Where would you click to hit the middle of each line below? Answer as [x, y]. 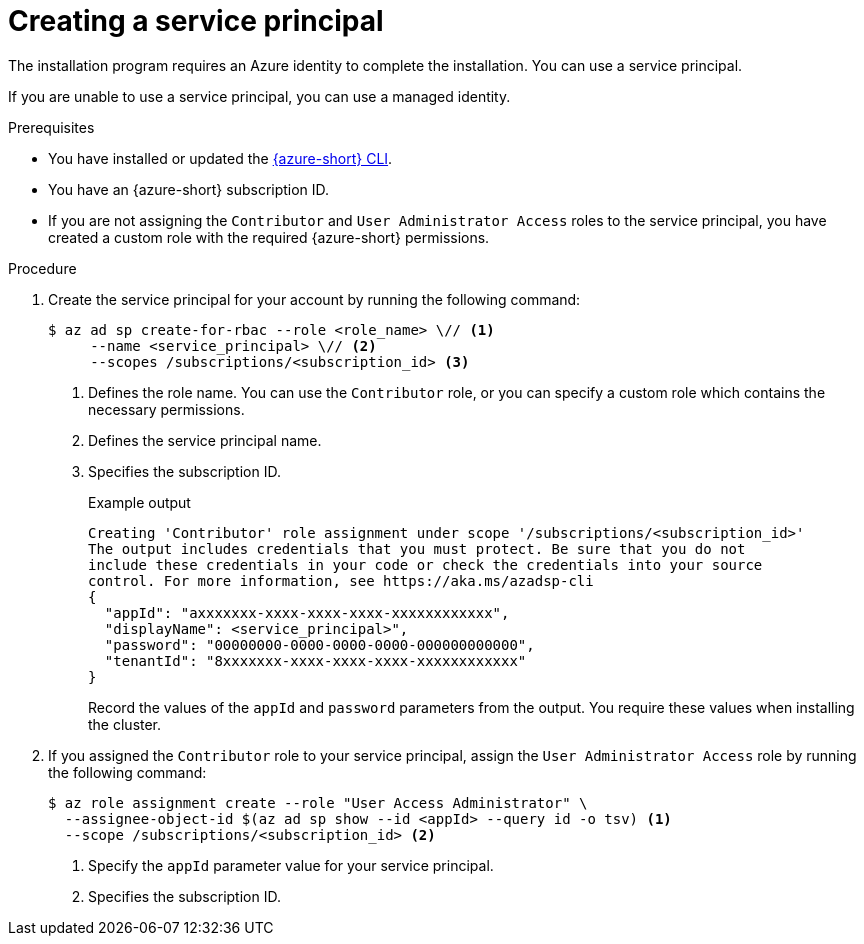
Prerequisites [51, 127]
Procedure [42, 268]
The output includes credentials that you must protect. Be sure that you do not [417, 548]
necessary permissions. [166, 409]
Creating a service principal [196, 21]
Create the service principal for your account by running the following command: [314, 299]
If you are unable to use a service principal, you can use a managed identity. [259, 96]
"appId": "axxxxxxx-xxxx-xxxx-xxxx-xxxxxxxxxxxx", [307, 612]
